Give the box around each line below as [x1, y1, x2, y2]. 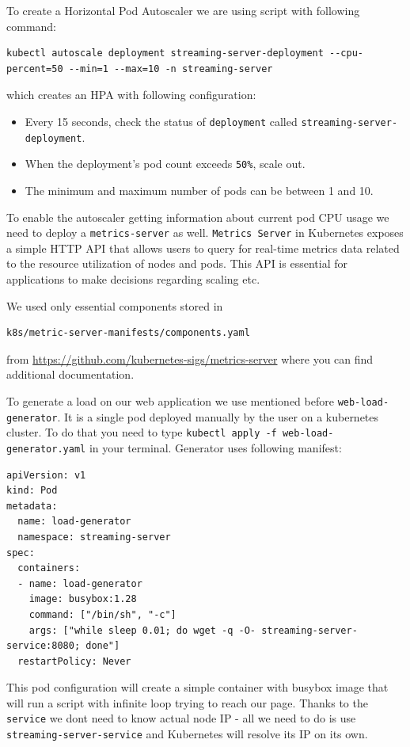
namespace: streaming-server [17, 531, 171, 543]
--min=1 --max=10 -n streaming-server [68, 63, 273, 74]
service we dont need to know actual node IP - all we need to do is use [6, 710, 356, 726]
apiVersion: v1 [6, 469, 86, 481]
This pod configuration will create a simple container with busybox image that [6, 679, 389, 696]
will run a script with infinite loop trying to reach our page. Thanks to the [6, 694, 368, 711]
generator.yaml [6, 443, 86, 455]
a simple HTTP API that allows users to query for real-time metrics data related [6, 239, 400, 256]
